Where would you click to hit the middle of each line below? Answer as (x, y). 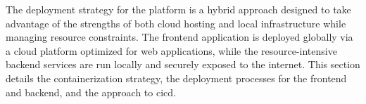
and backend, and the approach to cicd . (91, 92)
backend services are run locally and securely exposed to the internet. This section (183, 64)
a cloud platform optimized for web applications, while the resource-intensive (171, 50)
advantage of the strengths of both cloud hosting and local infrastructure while (176, 23)
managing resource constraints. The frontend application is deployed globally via (179, 37)
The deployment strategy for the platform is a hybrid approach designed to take (178, 9)
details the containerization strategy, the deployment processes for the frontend (176, 78)
